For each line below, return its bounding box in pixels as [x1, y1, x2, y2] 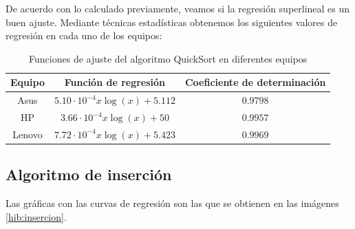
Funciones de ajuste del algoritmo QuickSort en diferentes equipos [29, 51, 308, 65]
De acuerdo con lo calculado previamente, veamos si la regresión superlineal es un [6, 1, 350, 15]
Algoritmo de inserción [6, 164, 172, 185]
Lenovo [12, 127, 43, 141]
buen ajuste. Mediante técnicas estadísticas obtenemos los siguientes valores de [6, 14, 338, 29]
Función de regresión [64, 75, 166, 89]
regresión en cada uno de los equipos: [6, 28, 162, 43]
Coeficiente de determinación [184, 75, 326, 89]
